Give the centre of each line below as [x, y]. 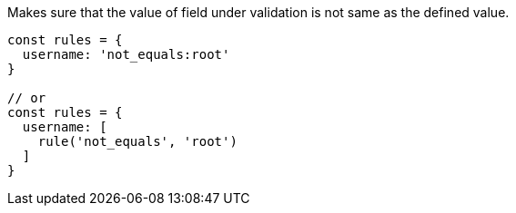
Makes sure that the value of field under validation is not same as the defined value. [258, 12]
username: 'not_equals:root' [126, 54]
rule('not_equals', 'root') [137, 141]
